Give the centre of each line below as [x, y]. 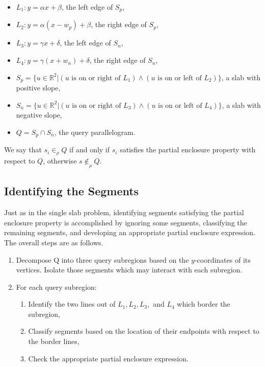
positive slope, [38, 88]
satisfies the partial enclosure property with [188, 150]
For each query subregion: [56, 286]
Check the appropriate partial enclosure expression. [108, 358]
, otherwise [60, 161]
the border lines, [54, 341]
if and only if [90, 150]
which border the [204, 304]
